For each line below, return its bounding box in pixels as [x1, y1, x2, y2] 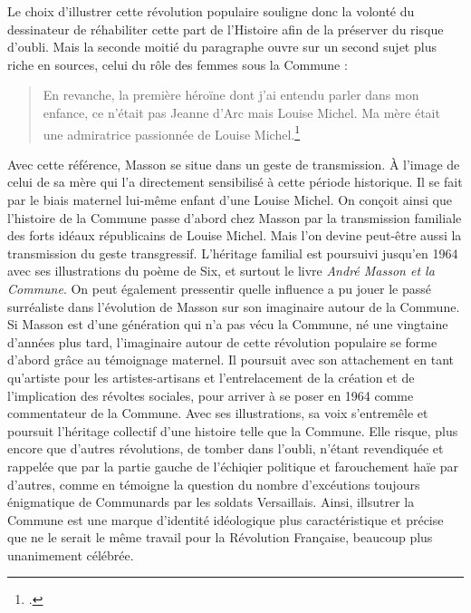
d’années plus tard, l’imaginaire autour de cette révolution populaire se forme [7, 332, 437, 351]
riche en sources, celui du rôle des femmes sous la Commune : [7, 54, 348, 73]
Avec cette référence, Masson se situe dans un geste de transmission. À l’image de [7, 154, 460, 173]
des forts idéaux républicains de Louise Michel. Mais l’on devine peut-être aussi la [7, 226, 462, 245]
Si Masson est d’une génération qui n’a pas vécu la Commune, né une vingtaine [7, 315, 448, 334]
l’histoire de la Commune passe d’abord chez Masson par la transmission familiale [7, 208, 462, 227]
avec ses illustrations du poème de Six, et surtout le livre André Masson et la [7, 261, 435, 280]
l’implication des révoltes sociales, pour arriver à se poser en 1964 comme [7, 385, 414, 404]
